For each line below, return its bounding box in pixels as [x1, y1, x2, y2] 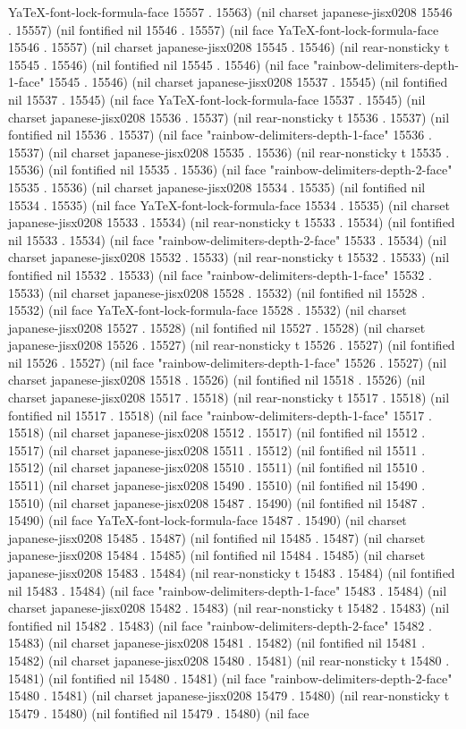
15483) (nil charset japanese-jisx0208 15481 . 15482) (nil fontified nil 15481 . [8, 633, 426, 652]
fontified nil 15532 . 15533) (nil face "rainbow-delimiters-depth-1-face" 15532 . [8, 265, 432, 284]
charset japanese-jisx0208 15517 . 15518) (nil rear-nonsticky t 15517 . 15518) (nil [8, 388, 450, 407]
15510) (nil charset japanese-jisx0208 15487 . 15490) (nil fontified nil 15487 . [8, 493, 426, 512]
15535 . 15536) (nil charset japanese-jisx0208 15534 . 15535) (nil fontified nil [8, 177, 426, 196]
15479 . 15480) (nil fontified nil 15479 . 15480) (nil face [8, 703, 309, 722]
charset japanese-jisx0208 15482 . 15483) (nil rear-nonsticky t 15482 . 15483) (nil [8, 598, 450, 617]
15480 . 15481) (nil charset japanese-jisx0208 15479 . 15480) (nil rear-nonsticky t [8, 686, 450, 705]
